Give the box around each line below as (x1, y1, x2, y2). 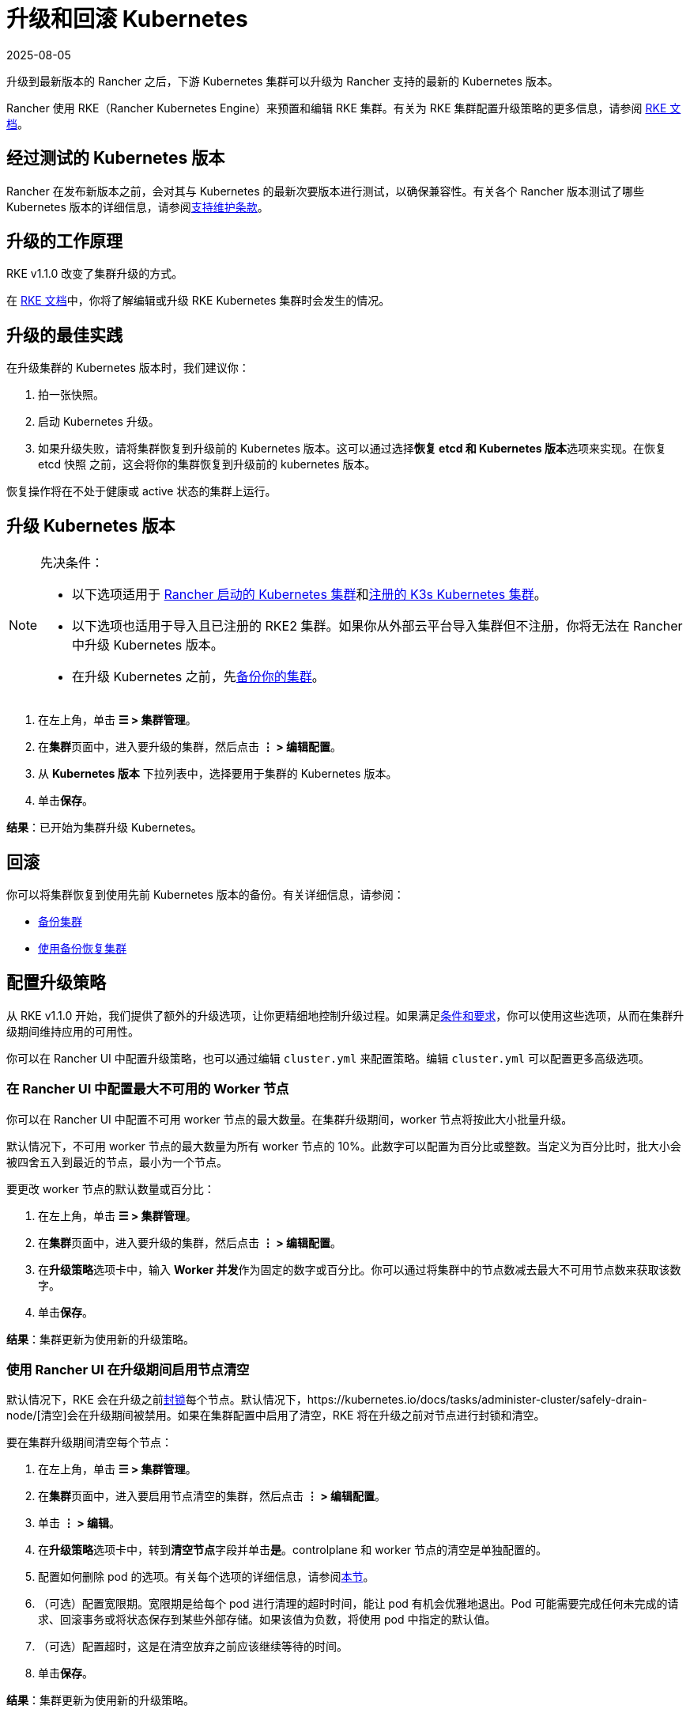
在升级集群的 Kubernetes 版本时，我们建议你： (6, 361, 250, 375)
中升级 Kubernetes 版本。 (72, 637, 224, 654)
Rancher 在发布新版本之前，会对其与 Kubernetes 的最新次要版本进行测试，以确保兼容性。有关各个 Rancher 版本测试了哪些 (6, 184, 645, 198)
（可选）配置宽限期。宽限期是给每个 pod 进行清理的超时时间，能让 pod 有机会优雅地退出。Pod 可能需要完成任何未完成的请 (38, 1597, 679, 1611)
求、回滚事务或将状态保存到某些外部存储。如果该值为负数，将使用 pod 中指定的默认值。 (38, 1613, 496, 1627)
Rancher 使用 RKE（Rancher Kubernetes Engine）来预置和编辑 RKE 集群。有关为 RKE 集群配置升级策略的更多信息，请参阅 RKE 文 (6, 100, 681, 115)
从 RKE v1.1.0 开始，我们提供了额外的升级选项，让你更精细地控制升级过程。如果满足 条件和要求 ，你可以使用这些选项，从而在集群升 (6, 1008, 684, 1022)
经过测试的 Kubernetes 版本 (6, 148, 225, 169)
